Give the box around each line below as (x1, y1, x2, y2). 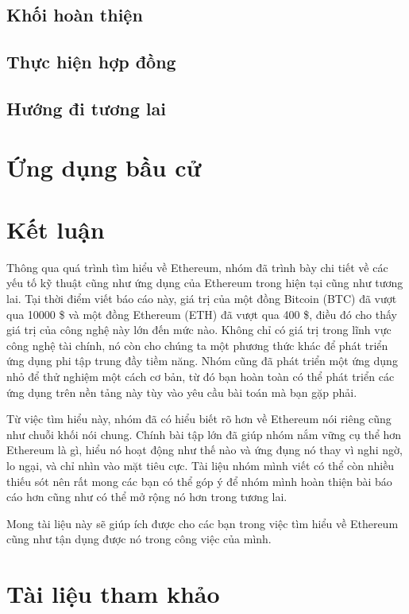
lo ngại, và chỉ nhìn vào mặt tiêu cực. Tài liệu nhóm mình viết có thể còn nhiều (6, 457, 395, 473)
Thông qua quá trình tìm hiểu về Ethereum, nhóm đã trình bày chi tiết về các (6, 258, 388, 275)
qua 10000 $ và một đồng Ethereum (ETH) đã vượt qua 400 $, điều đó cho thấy (6, 305, 397, 322)
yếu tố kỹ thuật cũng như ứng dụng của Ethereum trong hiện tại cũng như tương (6, 274, 403, 291)
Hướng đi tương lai (6, 95, 166, 120)
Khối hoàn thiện (6, 2, 143, 27)
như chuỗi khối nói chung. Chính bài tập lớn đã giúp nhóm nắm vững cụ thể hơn (6, 426, 402, 442)
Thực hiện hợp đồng (6, 49, 176, 74)
